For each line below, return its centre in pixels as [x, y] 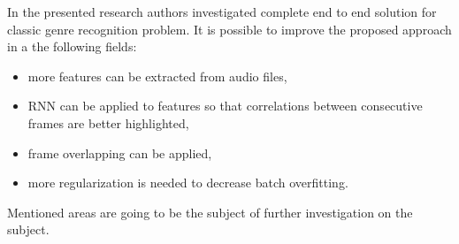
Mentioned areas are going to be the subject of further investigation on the [210, 212]
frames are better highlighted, [108, 122]
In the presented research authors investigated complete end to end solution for [222, 11]
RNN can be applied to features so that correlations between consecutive [225, 106]
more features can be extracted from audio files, [157, 76]
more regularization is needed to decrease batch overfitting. [188, 183]
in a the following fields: [72, 46]
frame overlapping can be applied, [120, 152]
